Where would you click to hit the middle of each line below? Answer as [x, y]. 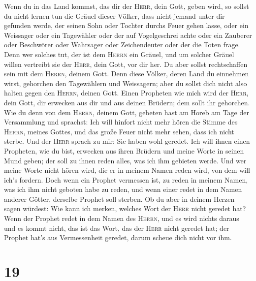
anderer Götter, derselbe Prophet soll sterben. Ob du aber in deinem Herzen [119, 199]
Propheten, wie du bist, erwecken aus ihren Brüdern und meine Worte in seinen [124, 150]
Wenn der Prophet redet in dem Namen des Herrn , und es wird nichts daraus [122, 218]
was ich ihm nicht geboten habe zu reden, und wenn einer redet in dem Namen [123, 189]
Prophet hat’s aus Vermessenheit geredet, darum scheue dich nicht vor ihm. [118, 237]
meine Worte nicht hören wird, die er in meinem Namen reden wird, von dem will [127, 170]
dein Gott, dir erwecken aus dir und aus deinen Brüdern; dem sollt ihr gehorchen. [127, 102]
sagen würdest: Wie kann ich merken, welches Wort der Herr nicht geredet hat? [125, 208]
